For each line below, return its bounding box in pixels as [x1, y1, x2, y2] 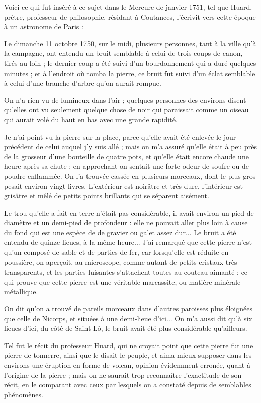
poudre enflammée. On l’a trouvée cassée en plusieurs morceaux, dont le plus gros [4, 170, 256, 181]
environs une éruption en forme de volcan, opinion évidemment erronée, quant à [4, 360, 250, 370]
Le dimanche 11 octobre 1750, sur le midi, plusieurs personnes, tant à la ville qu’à [4, 38, 256, 48]
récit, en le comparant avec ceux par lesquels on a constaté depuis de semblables [4, 379, 251, 390]
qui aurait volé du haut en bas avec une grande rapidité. [4, 114, 178, 124]
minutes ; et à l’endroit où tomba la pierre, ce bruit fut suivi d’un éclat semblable [4, 68, 255, 78]
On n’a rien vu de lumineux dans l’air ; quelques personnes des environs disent [4, 94, 246, 105]
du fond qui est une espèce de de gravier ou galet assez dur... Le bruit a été [4, 227, 236, 237]
